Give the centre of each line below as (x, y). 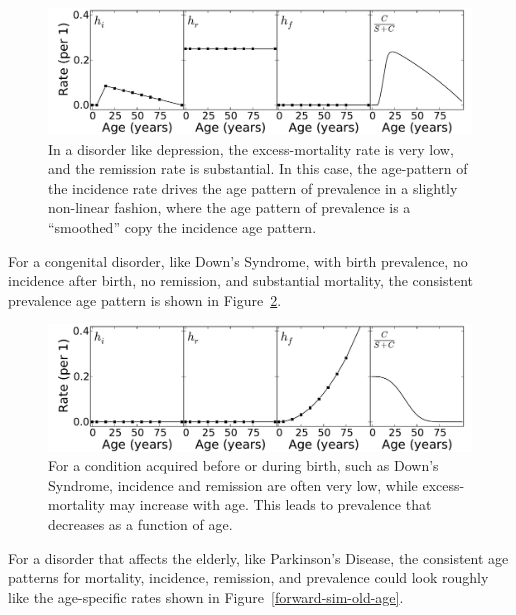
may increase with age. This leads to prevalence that (270, 504)
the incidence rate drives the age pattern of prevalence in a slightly (253, 187)
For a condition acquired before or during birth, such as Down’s (243, 465)
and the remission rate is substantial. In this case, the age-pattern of (258, 168)
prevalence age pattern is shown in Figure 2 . (145, 299)
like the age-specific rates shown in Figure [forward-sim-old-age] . (206, 596)
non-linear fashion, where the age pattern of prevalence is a (229, 207)
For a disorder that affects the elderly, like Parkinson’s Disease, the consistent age (258, 557)
